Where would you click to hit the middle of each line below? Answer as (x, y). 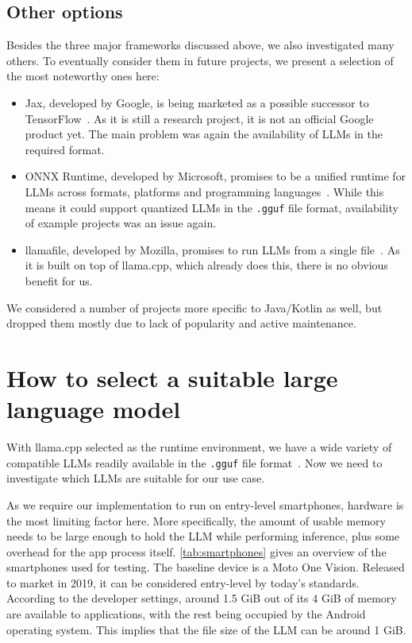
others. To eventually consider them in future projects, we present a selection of (200, 60)
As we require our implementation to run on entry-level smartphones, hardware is (205, 504)
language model (94, 409)
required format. (65, 149)
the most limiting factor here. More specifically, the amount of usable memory (196, 520)
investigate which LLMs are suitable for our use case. (136, 478)
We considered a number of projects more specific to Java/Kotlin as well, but (194, 307)
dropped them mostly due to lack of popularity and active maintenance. (181, 323)
